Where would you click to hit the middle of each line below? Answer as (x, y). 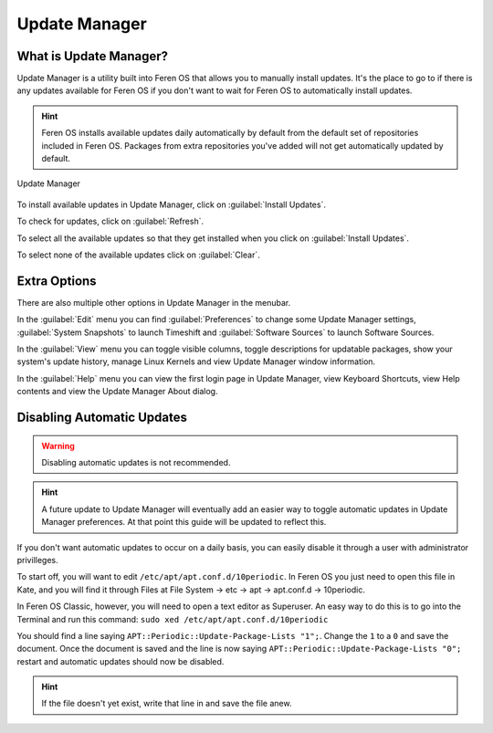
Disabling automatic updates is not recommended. (136, 463)
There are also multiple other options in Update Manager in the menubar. (154, 302)
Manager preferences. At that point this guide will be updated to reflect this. (184, 522)
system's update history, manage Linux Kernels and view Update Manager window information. (196, 361)
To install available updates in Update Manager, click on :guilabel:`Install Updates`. (171, 204)
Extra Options (57, 281)
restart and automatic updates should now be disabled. (121, 661)
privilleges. (37, 560)
